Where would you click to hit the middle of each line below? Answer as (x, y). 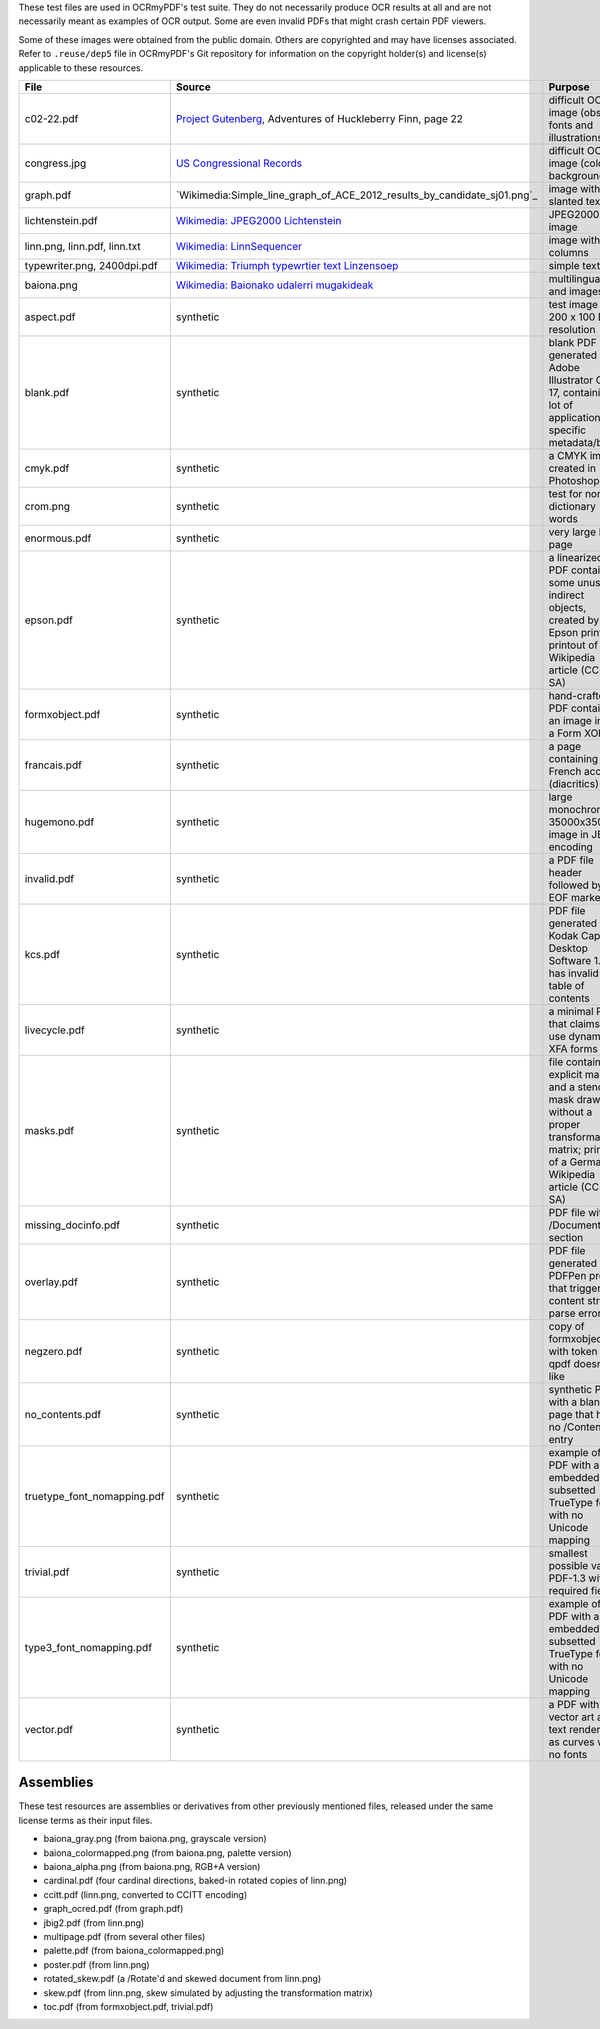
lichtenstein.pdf (61, 220)
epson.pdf (49, 620)
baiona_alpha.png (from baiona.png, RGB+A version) (152, 1867)
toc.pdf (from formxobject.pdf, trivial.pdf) (128, 2006)
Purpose (569, 87)
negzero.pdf (53, 1351)
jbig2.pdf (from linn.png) (94, 1922)
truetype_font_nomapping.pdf (94, 1496)
